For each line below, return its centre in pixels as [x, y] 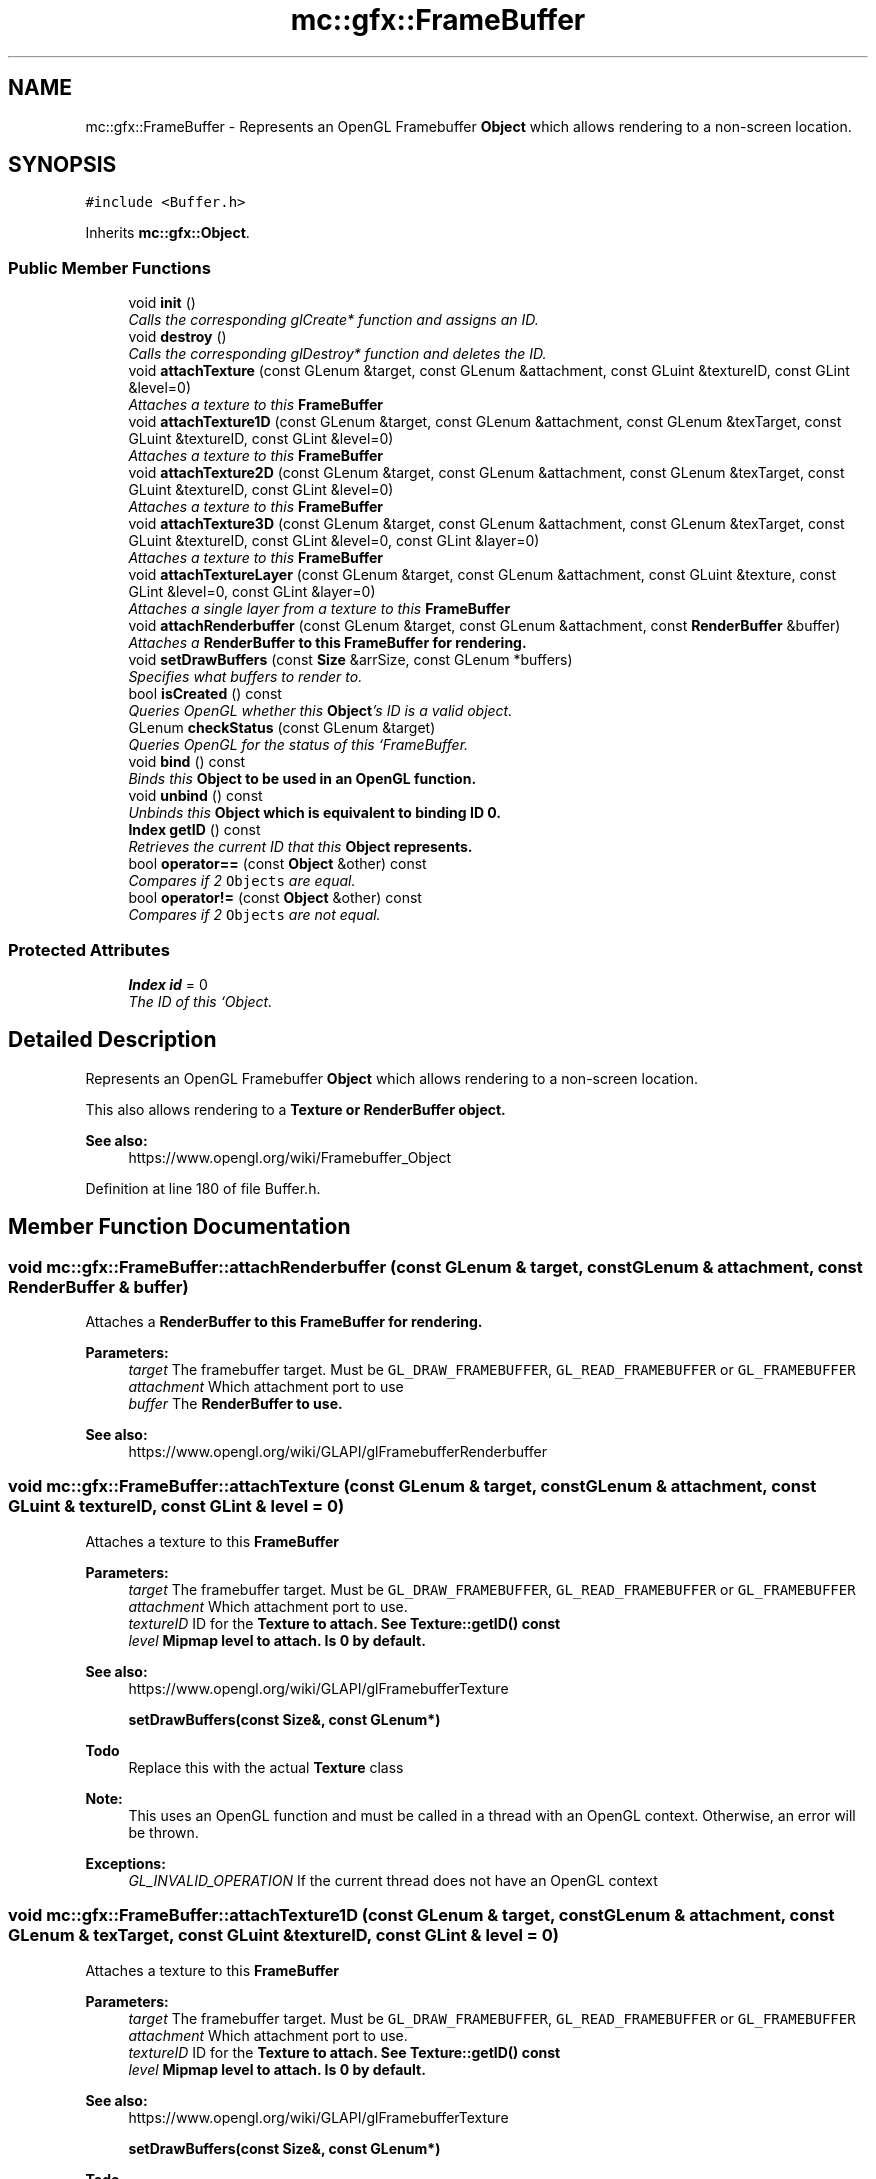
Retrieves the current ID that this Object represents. [300, 847]
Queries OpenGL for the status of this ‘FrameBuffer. [298, 745]
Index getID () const [194, 830]
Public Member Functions [109, 267]
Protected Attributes [89, 949]
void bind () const [187, 762]
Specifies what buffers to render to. [245, 677]
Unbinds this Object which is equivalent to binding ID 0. [315, 813]
